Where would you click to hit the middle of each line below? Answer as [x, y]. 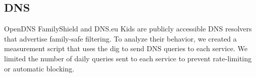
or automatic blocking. [39, 68]
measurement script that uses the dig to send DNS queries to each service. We [126, 48]
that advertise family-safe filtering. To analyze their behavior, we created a [121, 38]
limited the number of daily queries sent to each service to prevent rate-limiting [128, 58]
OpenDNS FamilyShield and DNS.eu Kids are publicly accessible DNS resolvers [128, 29]
